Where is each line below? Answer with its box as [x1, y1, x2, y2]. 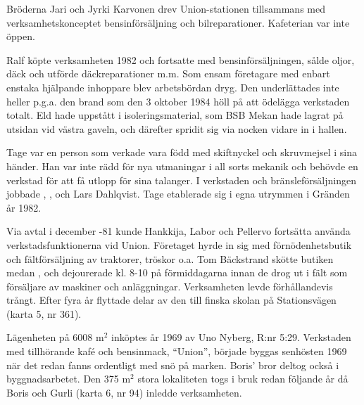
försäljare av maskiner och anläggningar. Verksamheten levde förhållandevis [6, 278, 333, 293]
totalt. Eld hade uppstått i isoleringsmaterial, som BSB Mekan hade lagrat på [6, 108, 344, 122]
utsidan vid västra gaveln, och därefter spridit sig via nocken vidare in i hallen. [6, 121, 347, 136]
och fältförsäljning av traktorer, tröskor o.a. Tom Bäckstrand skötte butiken [6, 251, 334, 266]
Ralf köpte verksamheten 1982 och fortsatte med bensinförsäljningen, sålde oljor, [6, 52, 355, 67]
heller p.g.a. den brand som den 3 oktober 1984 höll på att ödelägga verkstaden [6, 94, 350, 108]
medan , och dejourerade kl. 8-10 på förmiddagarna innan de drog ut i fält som [6, 265, 348, 280]
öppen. [6, 29, 35, 44]
